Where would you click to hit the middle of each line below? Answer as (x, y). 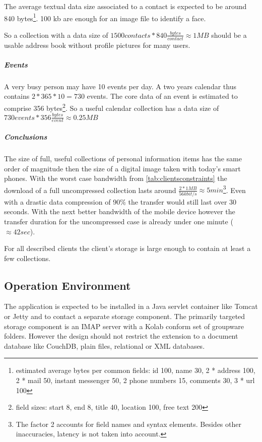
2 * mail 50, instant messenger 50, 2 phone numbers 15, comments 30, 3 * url (135, 380)
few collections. (27, 258)
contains (17, 96)
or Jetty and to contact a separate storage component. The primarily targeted (125, 316)
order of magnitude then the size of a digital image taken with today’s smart (122, 168)
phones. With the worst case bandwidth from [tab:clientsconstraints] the (116, 178)
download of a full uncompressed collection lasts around (90, 190)
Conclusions (26, 137)
